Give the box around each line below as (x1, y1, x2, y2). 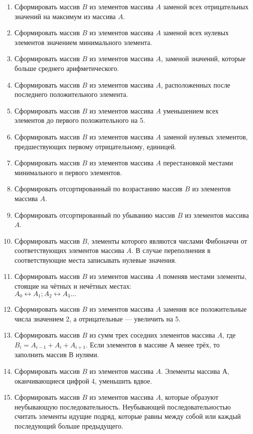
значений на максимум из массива (14, 11, 116, 21)
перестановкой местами (163, 158, 233, 168)
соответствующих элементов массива (14, 245, 125, 255)
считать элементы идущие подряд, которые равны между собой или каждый (14, 411, 241, 421)
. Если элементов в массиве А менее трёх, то (85, 339, 220, 349)
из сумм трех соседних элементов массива (89, 330, 215, 340)
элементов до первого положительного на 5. (14, 115, 146, 125)
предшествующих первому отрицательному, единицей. (14, 141, 177, 151)
